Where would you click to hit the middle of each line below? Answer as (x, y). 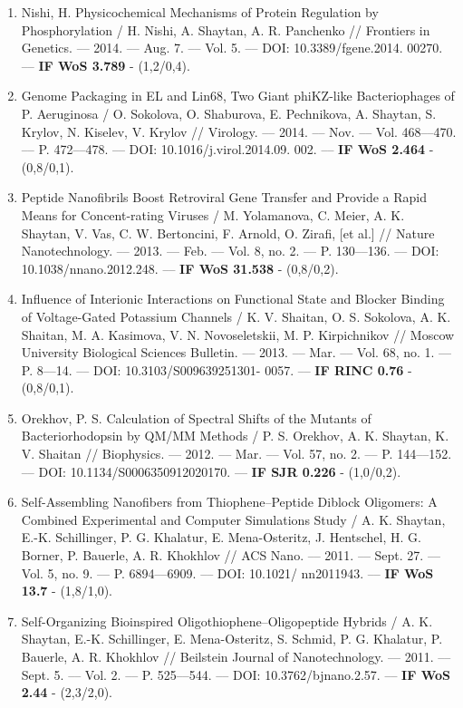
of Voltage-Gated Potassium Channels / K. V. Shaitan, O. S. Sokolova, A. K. (236, 316)
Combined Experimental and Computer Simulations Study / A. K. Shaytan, (233, 519)
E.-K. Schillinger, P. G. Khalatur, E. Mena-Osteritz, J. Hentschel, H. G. (221, 537)
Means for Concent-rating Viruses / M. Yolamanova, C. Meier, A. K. (213, 214)
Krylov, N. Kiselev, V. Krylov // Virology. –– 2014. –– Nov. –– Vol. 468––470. (239, 131)
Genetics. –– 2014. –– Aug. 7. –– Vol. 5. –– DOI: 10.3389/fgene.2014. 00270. (232, 48)
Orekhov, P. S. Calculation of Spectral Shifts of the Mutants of (196, 417)
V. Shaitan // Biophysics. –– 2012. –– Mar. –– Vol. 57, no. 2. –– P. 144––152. (236, 454)
